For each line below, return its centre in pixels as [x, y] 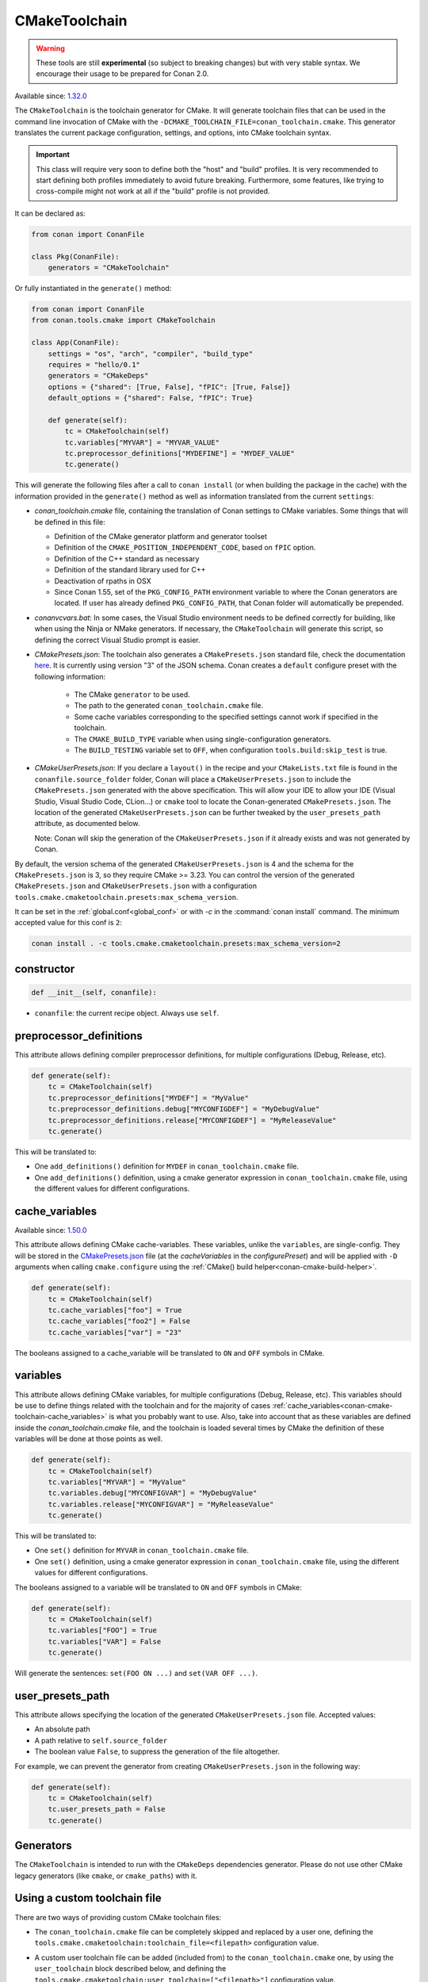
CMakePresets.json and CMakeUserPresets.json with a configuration [136, 886]
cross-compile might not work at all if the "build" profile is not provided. [153, 191]
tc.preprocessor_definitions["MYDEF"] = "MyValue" [148, 1098]
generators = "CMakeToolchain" [109, 268]
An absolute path [62, 1729]
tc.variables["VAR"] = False [105, 1641]
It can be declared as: [50, 213]
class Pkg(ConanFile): [75, 256]
